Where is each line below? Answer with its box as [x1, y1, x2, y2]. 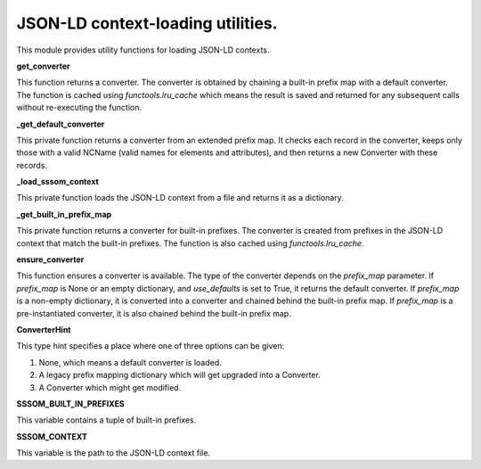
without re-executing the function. [16, 103, 143, 113]
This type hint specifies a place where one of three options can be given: [16, 341, 285, 351]
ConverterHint [16, 324, 71, 334]
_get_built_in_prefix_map [16, 209, 112, 219]
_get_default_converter [16, 119, 105, 129]
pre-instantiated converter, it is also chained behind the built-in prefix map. [16, 308, 291, 318]
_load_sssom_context [16, 177, 100, 187]
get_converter [16, 61, 70, 71]
